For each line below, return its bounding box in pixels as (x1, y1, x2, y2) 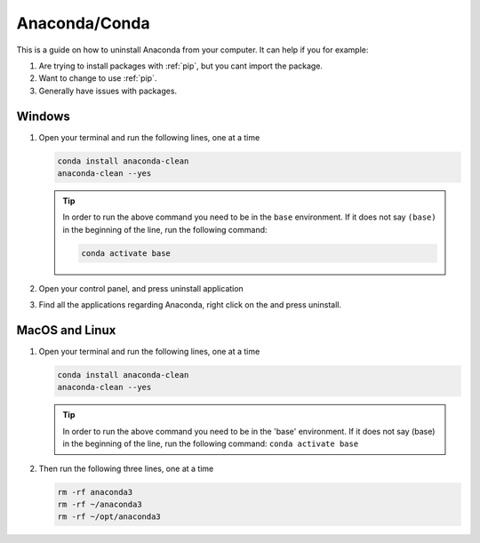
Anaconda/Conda (16, 13, 150, 33)
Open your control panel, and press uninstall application (38, 283, 244, 293)
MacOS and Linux (16, 323, 116, 338)
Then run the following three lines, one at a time (38, 463, 214, 474)
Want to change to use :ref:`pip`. (38, 73, 157, 84)
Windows (16, 108, 70, 124)
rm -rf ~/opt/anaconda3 (57, 512, 162, 522)
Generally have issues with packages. (38, 85, 178, 96)
